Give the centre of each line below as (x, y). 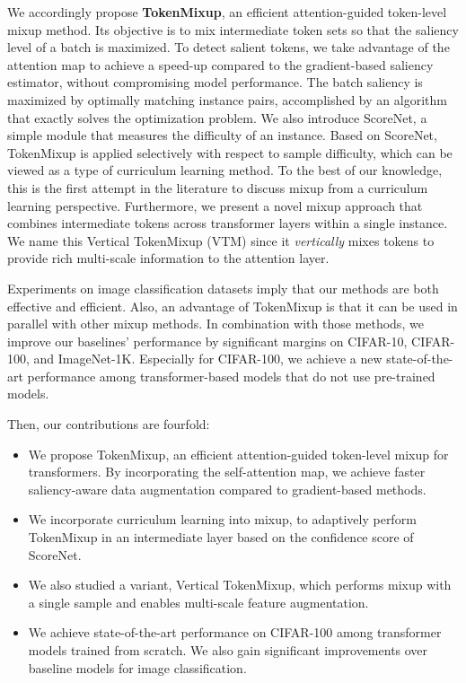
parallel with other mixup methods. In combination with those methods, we (215, 324)
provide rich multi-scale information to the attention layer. (168, 258)
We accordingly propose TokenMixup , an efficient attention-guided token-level (227, 12)
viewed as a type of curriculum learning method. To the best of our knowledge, (225, 170)
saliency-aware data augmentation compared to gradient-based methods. (227, 489)
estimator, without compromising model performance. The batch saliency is (215, 82)
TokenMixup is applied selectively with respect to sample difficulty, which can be (230, 152)
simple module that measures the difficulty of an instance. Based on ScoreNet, (222, 135)
